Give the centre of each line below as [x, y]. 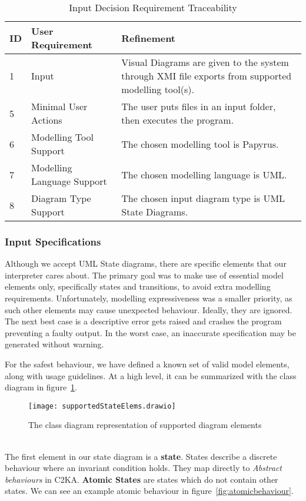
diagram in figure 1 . [41, 387]
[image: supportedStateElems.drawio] [102, 406]
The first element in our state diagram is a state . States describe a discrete [141, 456]
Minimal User [59, 106]
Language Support [69, 181]
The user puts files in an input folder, [199, 106]
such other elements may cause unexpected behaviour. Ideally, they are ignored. [149, 309]
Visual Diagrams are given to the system [205, 62]
